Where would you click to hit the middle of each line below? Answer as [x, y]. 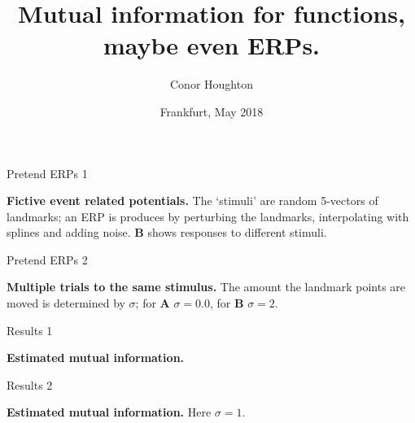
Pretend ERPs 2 [47, 259]
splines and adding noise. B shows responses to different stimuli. [167, 232]
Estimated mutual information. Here [109, 412]
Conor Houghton [212, 84]
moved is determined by [66, 303]
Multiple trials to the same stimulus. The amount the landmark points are [206, 287]
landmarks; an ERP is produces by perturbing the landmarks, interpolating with [208, 216]
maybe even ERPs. [212, 45]
